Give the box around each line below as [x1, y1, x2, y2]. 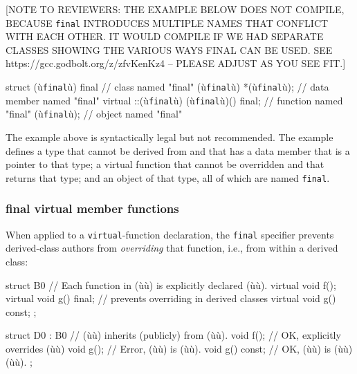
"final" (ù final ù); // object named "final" [6, 106, 183, 121]
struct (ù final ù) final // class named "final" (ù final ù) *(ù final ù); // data [6, 80, 329, 94]
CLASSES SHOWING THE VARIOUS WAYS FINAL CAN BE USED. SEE [6, 42, 333, 57]
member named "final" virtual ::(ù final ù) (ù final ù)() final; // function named [6, 93, 343, 107]
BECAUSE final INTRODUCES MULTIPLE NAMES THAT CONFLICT [6, 15, 329, 30]
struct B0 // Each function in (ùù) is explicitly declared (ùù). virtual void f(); [6, 277, 336, 292]
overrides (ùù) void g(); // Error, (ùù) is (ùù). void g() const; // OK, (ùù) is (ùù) [6, 341, 353, 355]
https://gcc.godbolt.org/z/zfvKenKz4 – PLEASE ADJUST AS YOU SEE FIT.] [6, 56, 346, 71]
